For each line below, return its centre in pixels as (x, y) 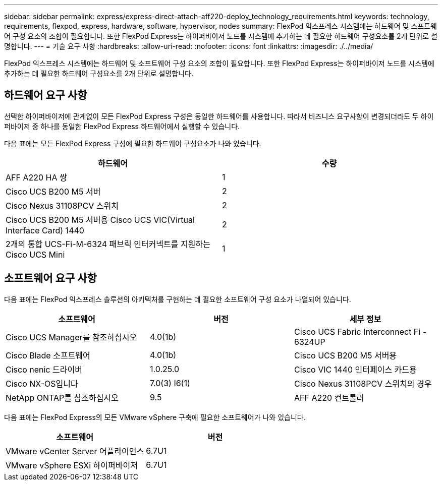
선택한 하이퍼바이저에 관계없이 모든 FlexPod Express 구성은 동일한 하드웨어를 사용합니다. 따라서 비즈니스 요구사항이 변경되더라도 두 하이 (219, 116)
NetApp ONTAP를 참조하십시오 (62, 398)
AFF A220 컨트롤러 (329, 398)
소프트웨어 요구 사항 (50, 278)
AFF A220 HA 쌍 (36, 177)
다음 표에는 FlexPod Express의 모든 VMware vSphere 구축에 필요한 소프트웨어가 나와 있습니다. (155, 417)
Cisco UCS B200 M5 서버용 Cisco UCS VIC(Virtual (100, 220)
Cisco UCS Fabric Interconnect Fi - (360, 331)
